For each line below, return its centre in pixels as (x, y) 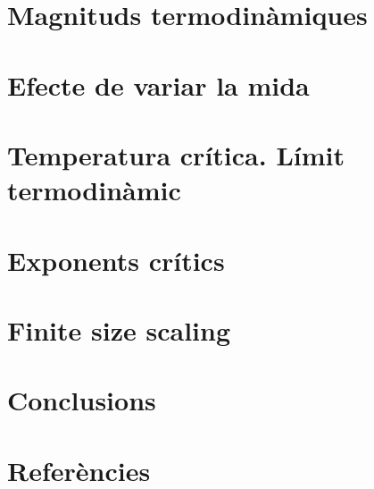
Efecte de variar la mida (158, 84)
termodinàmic (94, 190)
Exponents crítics (116, 260)
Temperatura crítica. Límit (176, 154)
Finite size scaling (119, 329)
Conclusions (82, 400)
